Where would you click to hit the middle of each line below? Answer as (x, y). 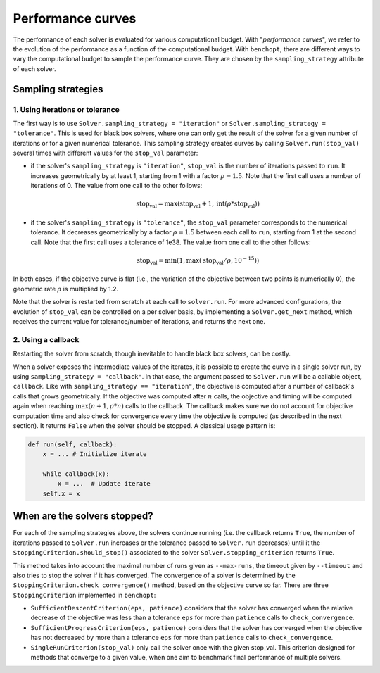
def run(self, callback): (72, 444)
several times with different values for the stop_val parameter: (106, 153)
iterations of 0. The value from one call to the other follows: (116, 186)
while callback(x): (76, 474)
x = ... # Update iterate (104, 484)
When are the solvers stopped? (83, 516)
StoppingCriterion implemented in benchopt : (84, 595)
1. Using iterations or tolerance (66, 109)
